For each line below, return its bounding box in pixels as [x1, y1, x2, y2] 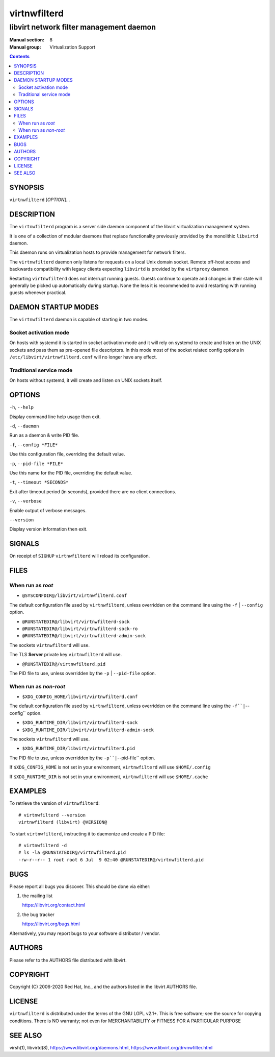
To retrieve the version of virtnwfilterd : [9, 800, 100, 806]
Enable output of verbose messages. [9, 507, 87, 513]
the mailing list [22, 893, 53, 899]
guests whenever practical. [9, 290, 67, 296]
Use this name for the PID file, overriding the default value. [9, 470, 132, 476]
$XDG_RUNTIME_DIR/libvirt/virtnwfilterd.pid [22, 746, 135, 752]
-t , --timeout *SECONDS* [9, 479, 69, 485]
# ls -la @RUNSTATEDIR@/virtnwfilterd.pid [18, 850, 126, 855]
